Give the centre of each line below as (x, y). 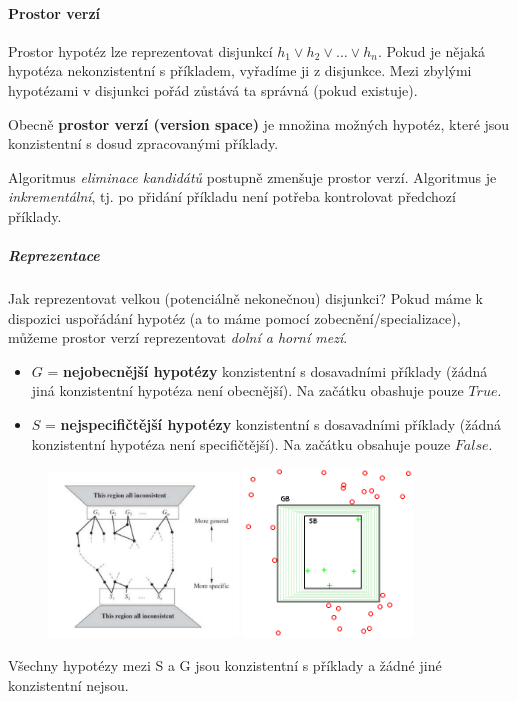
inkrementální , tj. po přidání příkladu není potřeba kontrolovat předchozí (232, 196)
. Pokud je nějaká (431, 50)
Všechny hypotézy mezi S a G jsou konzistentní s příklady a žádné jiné (225, 665)
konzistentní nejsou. (68, 685)
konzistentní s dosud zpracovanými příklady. (143, 143)
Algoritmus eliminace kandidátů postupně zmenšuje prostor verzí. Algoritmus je (252, 176)
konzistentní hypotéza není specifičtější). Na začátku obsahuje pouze (241, 443)
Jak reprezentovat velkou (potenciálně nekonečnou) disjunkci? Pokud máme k (245, 298)
